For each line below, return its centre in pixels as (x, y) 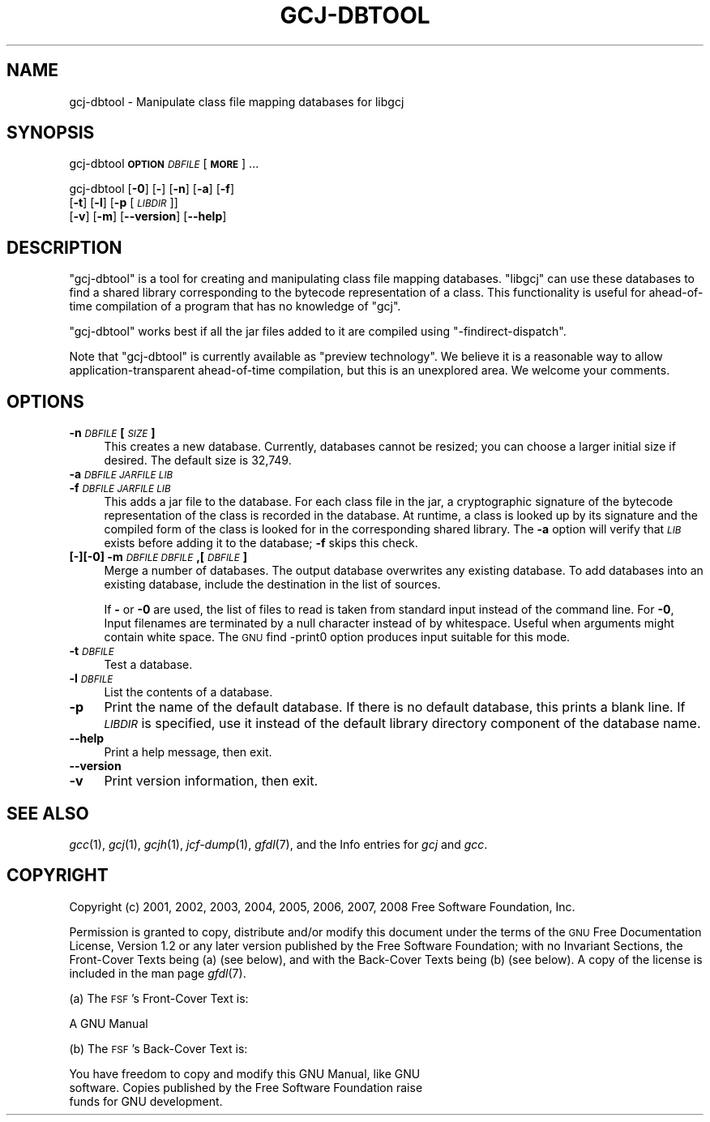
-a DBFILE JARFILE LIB (121, 474)
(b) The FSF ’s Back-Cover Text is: (158, 1048)
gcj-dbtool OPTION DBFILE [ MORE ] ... (164, 164)
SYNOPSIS (51, 133)
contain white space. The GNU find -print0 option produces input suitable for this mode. (337, 637)
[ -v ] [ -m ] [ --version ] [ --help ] (148, 216)
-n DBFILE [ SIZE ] (112, 433)
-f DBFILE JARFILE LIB (120, 488)
